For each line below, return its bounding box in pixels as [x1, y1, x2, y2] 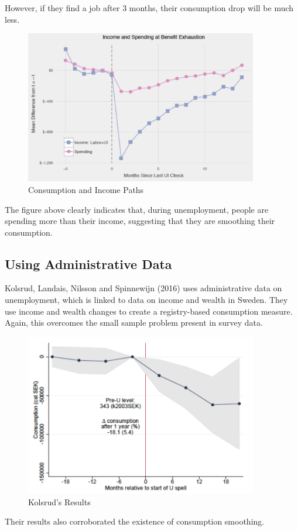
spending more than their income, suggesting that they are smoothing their [5, 215, 275, 227]
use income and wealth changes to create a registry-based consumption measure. [5, 305, 293, 317]
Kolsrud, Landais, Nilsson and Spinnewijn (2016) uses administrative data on [5, 282, 282, 294]
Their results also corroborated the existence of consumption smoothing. [5, 515, 265, 527]
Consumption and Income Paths [28, 183, 144, 195]
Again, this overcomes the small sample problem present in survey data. [5, 316, 263, 329]
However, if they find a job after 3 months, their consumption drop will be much [5, 2, 294, 13]
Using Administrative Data [5, 254, 172, 273]
